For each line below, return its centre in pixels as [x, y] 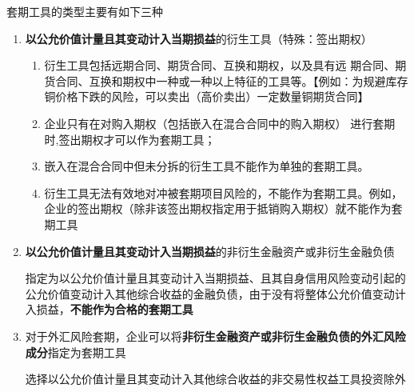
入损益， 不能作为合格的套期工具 [109, 309]
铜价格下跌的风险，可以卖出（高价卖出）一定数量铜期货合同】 [207, 96]
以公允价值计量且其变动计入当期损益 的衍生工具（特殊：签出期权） [199, 38]
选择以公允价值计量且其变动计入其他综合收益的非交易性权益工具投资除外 [215, 379]
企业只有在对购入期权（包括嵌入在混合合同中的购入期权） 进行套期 [220, 123]
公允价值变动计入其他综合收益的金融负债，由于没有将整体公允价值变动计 [215, 293]
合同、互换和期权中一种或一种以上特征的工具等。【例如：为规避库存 [232, 80]
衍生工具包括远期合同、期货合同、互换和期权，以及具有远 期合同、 [220, 65]
